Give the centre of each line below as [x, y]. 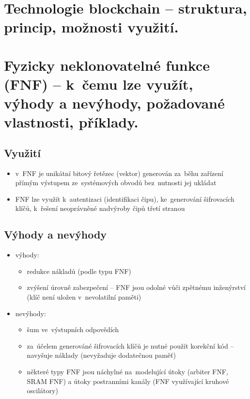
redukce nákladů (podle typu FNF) [79, 271]
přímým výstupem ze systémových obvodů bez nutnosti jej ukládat [116, 183]
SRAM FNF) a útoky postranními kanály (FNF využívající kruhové [128, 381]
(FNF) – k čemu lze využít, [99, 84]
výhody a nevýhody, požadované [114, 103]
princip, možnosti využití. [91, 27]
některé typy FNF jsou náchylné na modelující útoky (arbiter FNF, [127, 372]
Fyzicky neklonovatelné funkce [107, 65]
